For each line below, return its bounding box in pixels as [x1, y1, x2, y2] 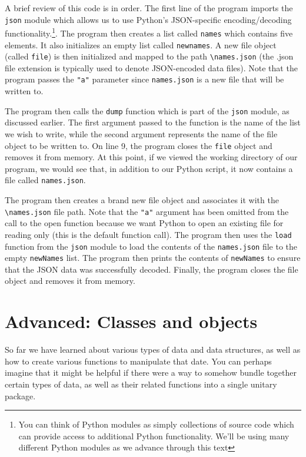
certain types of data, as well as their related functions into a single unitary [5, 377, 277, 390]
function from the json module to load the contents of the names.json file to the [5, 240, 298, 252]
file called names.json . [5, 174, 86, 186]
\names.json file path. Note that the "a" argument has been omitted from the [5, 205, 289, 217]
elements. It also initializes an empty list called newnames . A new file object [5, 38, 277, 51]
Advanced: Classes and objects [5, 309, 258, 333]
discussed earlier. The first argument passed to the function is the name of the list [5, 116, 301, 128]
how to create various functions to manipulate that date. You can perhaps [5, 355, 272, 367]
